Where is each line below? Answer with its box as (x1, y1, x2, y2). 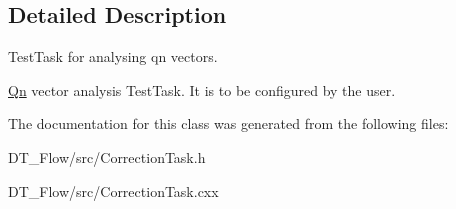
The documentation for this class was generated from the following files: (8, 113, 449, 134)
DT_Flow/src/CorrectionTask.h (8, 146, 206, 167)
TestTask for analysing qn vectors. (8, 46, 218, 67)
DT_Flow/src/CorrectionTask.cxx (8, 180, 219, 201)
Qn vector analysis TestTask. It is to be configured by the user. (8, 79, 396, 100)
